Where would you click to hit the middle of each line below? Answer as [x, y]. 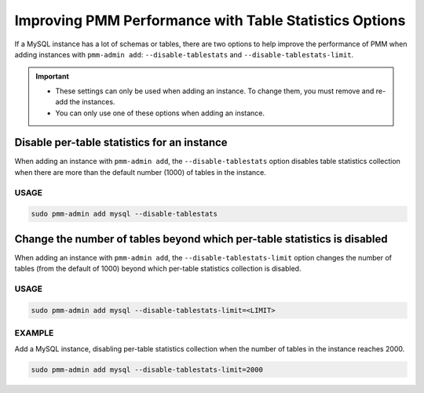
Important [53, 76]
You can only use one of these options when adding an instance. [160, 113]
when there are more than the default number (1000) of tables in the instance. [141, 172]
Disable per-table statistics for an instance [121, 142]
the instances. [92, 102]
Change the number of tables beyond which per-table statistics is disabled [201, 239]
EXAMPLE [34, 333]
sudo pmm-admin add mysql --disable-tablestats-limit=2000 [147, 369]
